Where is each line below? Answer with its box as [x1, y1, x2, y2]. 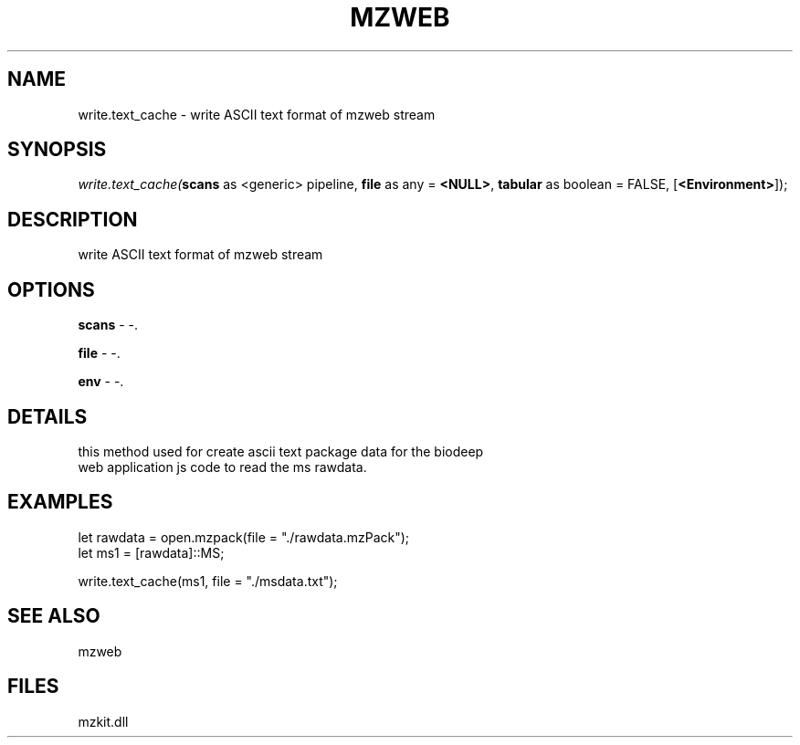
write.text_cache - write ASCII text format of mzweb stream [78, 106, 436, 122]
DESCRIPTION [7, 207, 138, 231]
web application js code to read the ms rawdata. [78, 458, 367, 475]
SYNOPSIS [7, 138, 107, 162]
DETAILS [7, 404, 88, 428]
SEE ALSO [7, 604, 100, 628]
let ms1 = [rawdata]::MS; [78, 544, 225, 561]
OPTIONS [7, 278, 95, 301]
